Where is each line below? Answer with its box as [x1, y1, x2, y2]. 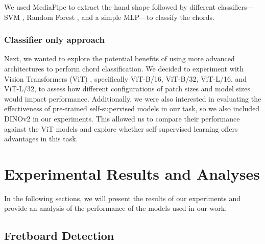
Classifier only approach [4, 33, 105, 46]
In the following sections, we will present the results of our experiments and [4, 192, 240, 203]
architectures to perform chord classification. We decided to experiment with [4, 63, 244, 74]
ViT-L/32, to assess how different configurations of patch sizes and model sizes [4, 83, 250, 94]
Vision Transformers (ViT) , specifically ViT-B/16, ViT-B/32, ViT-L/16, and [4, 73, 247, 84]
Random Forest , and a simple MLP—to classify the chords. [27, 11, 214, 22]
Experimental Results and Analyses [4, 163, 260, 184]
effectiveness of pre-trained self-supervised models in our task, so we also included [4, 103, 260, 114]
